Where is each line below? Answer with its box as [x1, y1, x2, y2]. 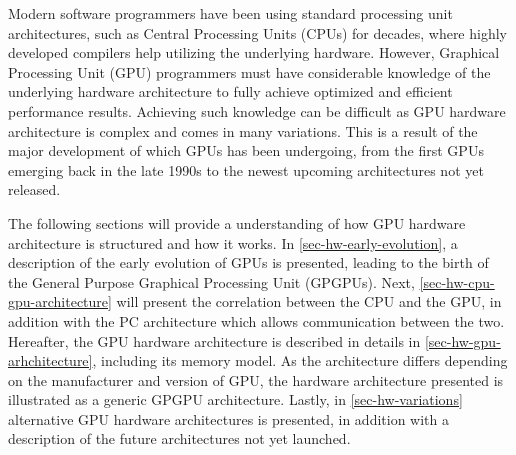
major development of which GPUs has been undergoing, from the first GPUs [8, 140, 484, 161]
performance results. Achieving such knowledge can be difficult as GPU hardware [8, 100, 506, 121]
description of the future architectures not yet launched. [8, 428, 351, 449]
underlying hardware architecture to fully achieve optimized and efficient [8, 81, 453, 102]
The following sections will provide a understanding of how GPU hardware [8, 212, 466, 233]
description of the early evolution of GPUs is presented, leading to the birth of [8, 252, 489, 273]
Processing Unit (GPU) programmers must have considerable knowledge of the [8, 61, 491, 82]
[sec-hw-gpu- [424, 330, 501, 351]
